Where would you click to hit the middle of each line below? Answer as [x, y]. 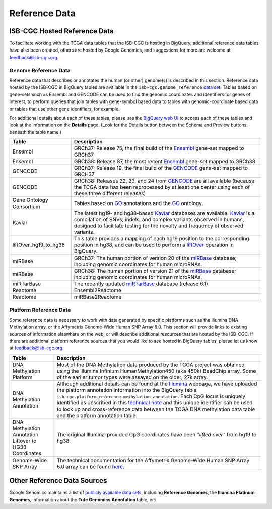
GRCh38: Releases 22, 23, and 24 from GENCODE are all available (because [164, 181]
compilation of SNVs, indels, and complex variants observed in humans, [159, 220]
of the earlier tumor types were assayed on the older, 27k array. [132, 377]
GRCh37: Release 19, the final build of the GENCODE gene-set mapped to [161, 168]
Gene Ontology [30, 200]
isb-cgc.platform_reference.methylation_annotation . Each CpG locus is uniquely [151, 396]
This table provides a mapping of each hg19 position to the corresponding [161, 239]
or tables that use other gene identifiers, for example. [65, 109]
